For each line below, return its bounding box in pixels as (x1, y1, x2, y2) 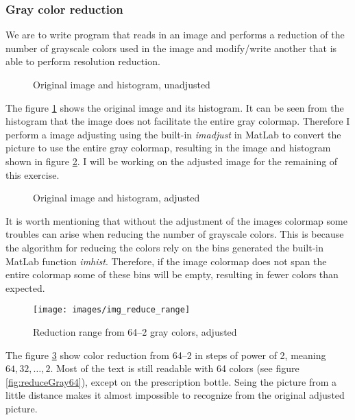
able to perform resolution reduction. (5, 54, 160, 69)
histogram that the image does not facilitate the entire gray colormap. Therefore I (5, 114, 350, 128)
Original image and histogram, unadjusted (33, 77, 210, 91)
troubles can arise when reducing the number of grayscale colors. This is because (5, 227, 344, 241)
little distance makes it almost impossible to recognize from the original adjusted (5, 388, 345, 402)
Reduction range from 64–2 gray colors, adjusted (33, 324, 237, 338)
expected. (5, 280, 45, 295)
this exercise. (5, 167, 60, 182)
